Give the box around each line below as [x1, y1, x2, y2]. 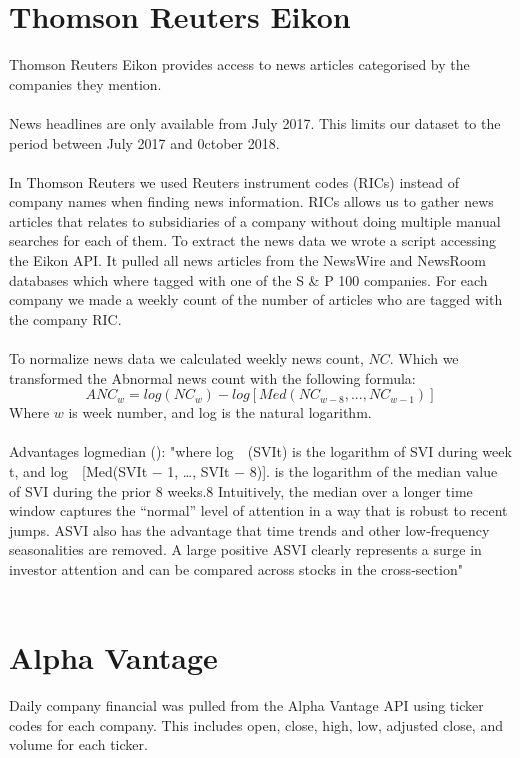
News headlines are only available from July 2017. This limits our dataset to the [9, 112, 501, 133]
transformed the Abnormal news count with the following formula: [9, 367, 416, 388]
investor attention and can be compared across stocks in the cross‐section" [9, 558, 463, 579]
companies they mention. [9, 73, 162, 94]
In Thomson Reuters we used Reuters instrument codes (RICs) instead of [9, 171, 460, 192]
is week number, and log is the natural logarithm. [68, 402, 372, 423]
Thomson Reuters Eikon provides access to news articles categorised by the [9, 54, 470, 75]
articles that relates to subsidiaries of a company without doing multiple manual [9, 210, 501, 231]
